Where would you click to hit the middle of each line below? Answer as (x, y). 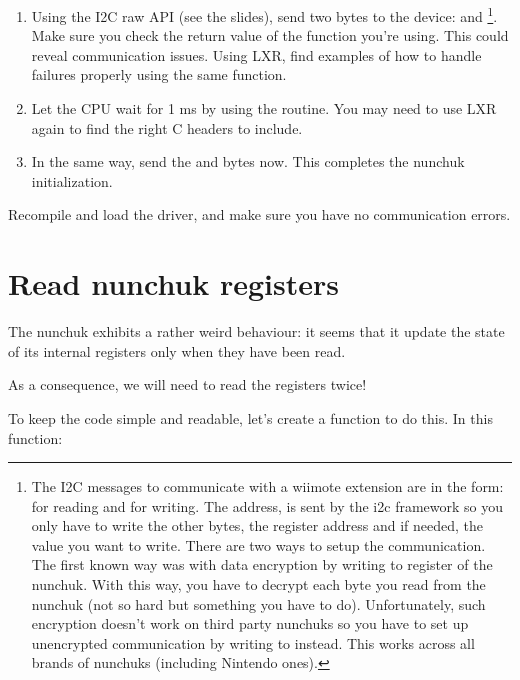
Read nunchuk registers (174, 283)
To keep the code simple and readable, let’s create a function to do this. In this (250, 417)
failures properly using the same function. (159, 74)
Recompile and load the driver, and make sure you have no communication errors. (259, 214)
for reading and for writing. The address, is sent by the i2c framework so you (267, 505)
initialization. (72, 180)
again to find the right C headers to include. (167, 127)
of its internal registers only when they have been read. (177, 350)
